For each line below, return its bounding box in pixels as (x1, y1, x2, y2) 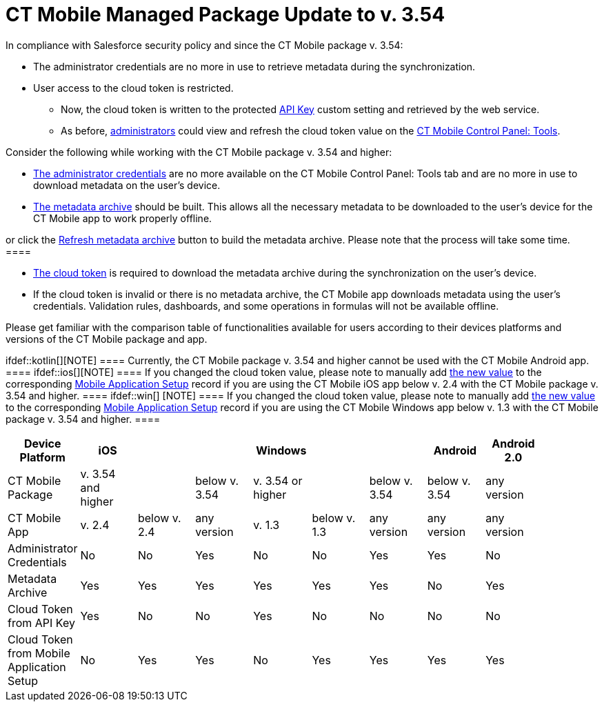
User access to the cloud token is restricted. (33, 81, 234, 94)
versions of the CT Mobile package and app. (6, 332, 208, 345)
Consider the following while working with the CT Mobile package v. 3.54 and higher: (6, 146, 392, 158)
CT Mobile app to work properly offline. (33, 212, 212, 224)
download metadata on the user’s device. (33, 179, 221, 191)
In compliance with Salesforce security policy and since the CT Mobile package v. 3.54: (6, 39, 403, 51)
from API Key (8, 615, 75, 630)
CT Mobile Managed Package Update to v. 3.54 (6, 3, 445, 26)
